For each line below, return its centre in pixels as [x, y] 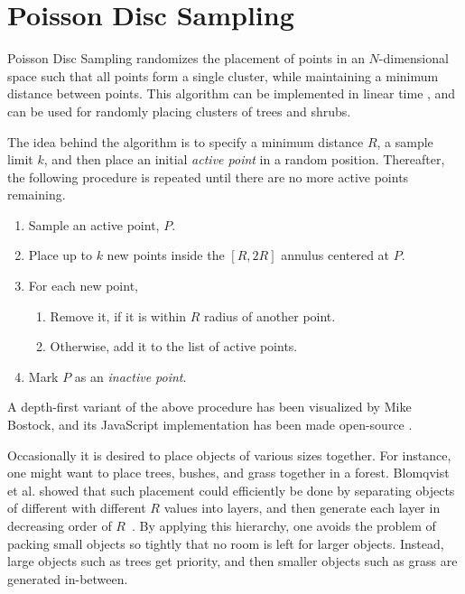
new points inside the [166, 255]
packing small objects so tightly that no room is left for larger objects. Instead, [226, 543]
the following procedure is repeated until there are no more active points [208, 176]
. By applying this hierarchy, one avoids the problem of [284, 525]
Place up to [60, 255]
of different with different [77, 508]
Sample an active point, [94, 224]
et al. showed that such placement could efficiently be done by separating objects [231, 490]
